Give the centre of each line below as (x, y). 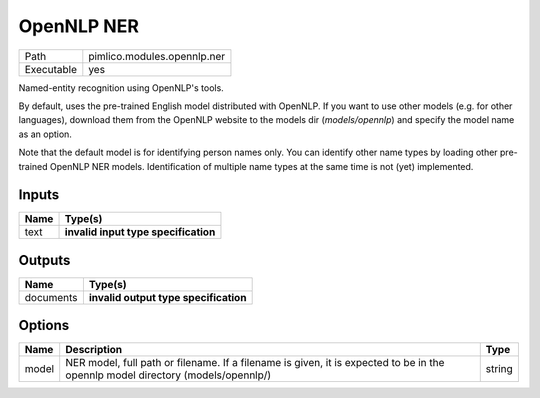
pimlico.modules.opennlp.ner (157, 56)
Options (44, 325)
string (499, 369)
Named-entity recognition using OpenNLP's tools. (121, 87)
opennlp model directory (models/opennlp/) (168, 375)
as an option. (45, 134)
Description (94, 350)
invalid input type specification (140, 232)
